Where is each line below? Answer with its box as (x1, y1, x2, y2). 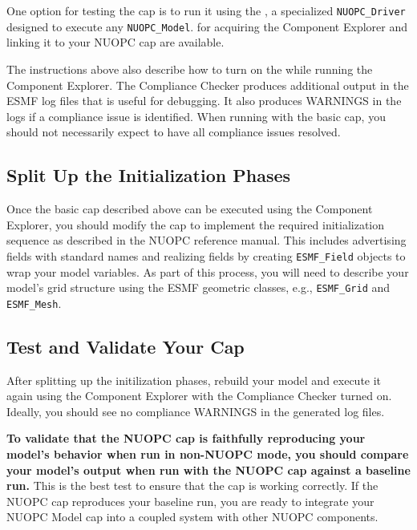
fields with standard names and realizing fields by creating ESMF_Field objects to (6, 247, 406, 264)
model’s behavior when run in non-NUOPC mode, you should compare (6, 446, 409, 462)
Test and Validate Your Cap (6, 334, 245, 358)
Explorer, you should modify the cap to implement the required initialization (6, 216, 385, 233)
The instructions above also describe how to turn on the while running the (6, 60, 373, 77)
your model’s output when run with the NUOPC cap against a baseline (6, 461, 411, 478)
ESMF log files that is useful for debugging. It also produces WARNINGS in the (6, 92, 402, 109)
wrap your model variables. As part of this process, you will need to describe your (6, 263, 409, 280)
